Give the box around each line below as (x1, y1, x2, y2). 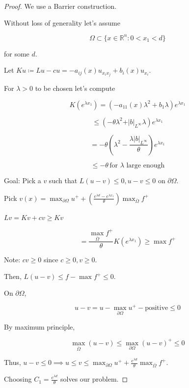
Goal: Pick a (4, 175, 41, 185)
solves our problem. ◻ (60, 374, 128, 384)
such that (49, 175, 78, 185)
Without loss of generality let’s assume (4, 17, 120, 28)
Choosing (4, 374, 32, 384)
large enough (126, 162, 165, 169)
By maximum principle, (4, 321, 75, 332)
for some (4, 48, 29, 58)
